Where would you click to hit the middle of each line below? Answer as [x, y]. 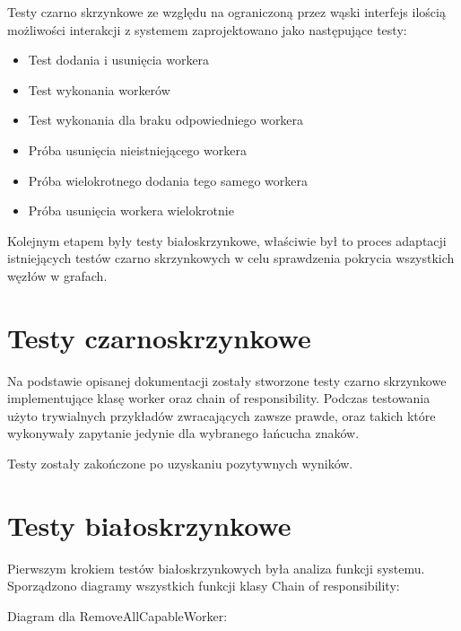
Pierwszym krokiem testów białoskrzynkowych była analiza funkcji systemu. [216, 568]
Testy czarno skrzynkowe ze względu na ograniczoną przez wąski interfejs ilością [226, 12]
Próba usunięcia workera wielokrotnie [131, 210]
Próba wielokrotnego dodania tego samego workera [168, 180]
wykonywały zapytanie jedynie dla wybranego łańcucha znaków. [183, 433]
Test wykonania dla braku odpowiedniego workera [166, 120]
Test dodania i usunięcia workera [119, 60]
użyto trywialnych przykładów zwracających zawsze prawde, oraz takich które [222, 415]
